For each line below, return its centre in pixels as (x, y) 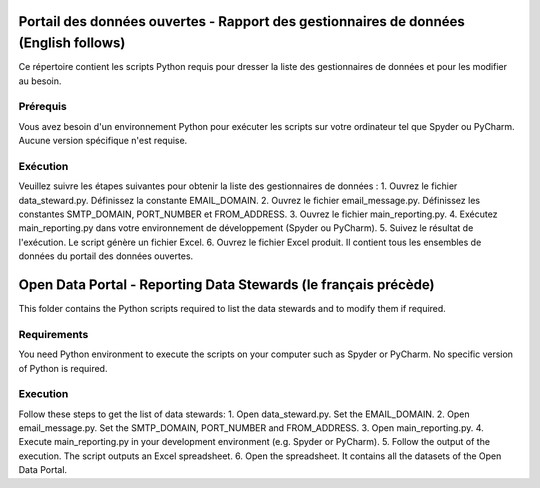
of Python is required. (63, 368)
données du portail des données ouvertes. (106, 256)
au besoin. (40, 81)
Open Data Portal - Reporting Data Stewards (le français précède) (226, 284)
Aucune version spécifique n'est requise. (103, 141)
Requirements (53, 334)
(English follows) (72, 43)
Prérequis (42, 107)
